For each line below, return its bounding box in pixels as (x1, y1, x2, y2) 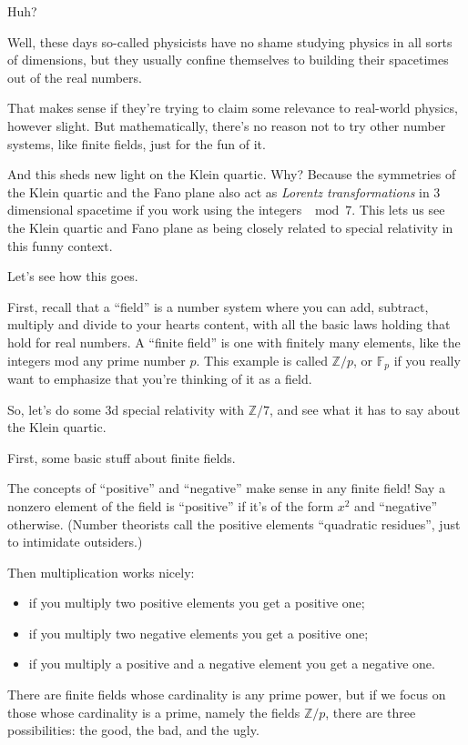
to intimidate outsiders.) (7, 532, 143, 551)
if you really (393, 350, 461, 369)
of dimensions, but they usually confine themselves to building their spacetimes (7, 50, 449, 69)
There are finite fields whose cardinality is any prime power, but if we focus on (7, 685, 446, 704)
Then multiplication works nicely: (7, 562, 195, 581)
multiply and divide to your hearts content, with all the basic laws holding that (7, 315, 451, 334)
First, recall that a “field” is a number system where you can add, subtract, (7, 297, 429, 316)
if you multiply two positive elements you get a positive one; (28, 593, 365, 612)
